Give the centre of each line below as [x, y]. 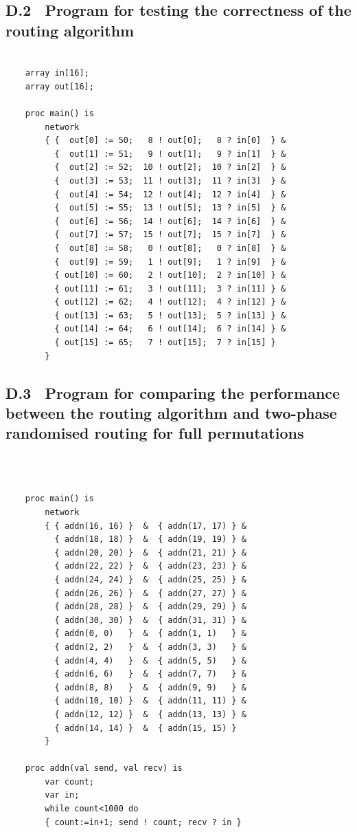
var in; [62, 795]
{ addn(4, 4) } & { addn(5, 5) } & [150, 660]
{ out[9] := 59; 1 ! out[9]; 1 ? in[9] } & [170, 262]
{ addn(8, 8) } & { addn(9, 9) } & [150, 687]
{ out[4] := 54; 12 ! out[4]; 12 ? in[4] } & [170, 194]
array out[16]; [59, 86]
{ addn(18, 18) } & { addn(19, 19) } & [150, 539]
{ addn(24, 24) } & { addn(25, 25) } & [150, 579]
